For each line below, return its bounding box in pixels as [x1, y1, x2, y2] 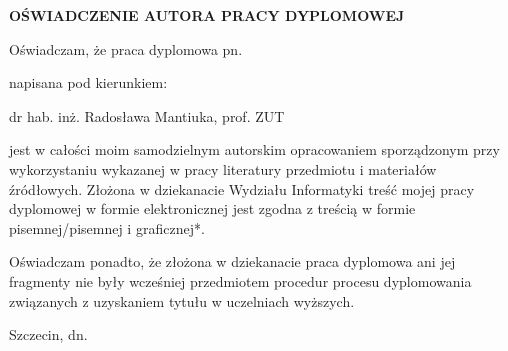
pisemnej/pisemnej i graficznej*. [9, 217, 205, 238]
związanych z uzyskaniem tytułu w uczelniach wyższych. [9, 290, 355, 311]
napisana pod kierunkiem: [9, 72, 168, 93]
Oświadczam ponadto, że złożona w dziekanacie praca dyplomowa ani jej [9, 251, 456, 272]
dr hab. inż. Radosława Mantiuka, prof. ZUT [9, 105, 285, 126]
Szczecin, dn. [9, 324, 88, 345]
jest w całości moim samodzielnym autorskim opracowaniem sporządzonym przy [9, 139, 500, 160]
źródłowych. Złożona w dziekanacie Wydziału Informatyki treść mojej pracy [9, 178, 475, 199]
